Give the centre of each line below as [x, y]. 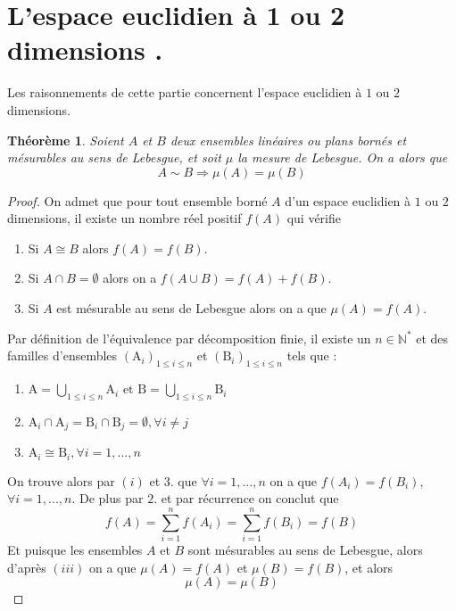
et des [432, 338]
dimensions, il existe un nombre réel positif [124, 218]
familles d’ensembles [62, 355]
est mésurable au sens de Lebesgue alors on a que [191, 308]
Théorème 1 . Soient [66, 140]
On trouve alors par [61, 480]
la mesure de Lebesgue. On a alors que [343, 157]
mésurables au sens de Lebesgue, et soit [114, 157]
